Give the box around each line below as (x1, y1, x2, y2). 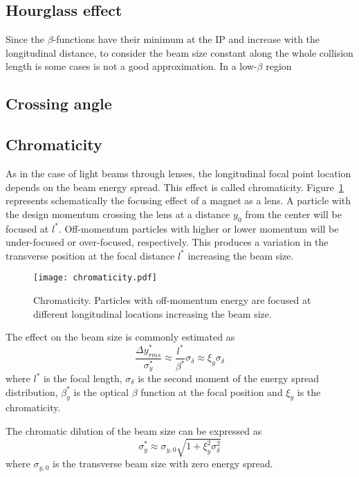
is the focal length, (44, 371, 122, 386)
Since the (6, 32, 44, 46)
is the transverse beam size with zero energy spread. (53, 456, 273, 471)
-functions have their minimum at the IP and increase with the (53, 32, 320, 46)
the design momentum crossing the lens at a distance (6, 206, 230, 221)
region (266, 59, 292, 73)
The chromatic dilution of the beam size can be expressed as (6, 424, 262, 438)
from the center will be (245, 206, 342, 221)
